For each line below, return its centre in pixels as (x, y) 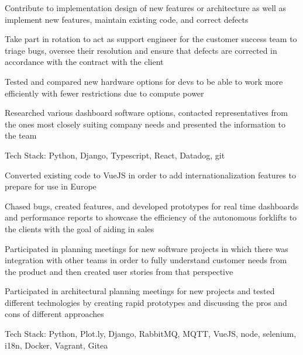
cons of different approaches (54, 314)
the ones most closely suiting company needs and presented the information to (145, 124)
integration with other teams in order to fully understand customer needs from (146, 260)
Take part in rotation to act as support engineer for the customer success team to (151, 39)
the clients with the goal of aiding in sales (80, 228)
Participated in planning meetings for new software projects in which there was (147, 248)
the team (21, 135)
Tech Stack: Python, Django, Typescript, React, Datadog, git (115, 155)
